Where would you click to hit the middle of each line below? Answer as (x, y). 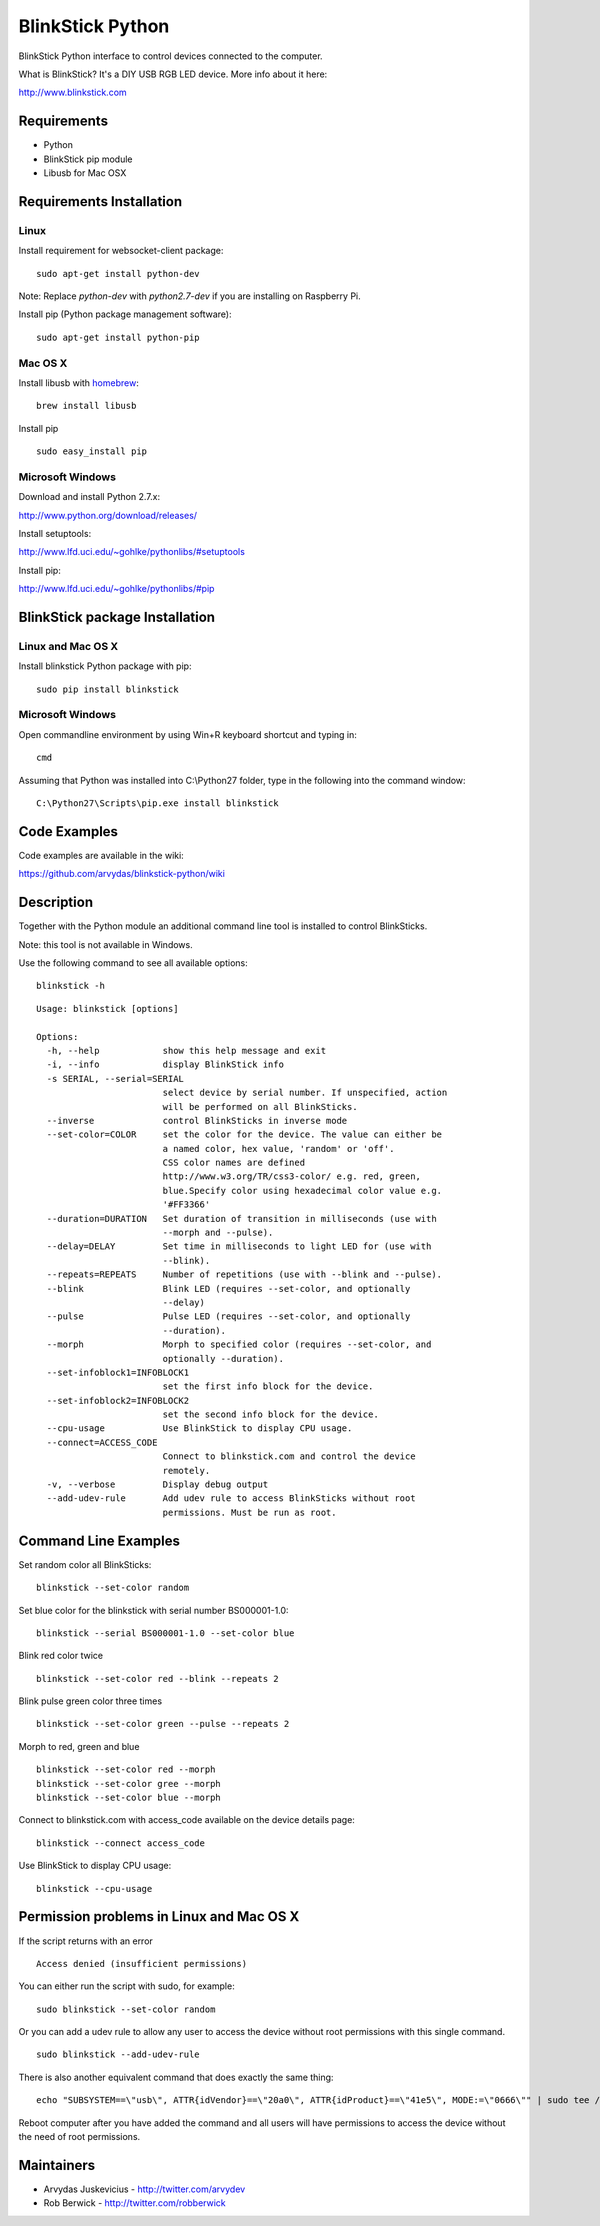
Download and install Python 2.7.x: (89, 497)
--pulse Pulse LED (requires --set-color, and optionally (228, 1316)
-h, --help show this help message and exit (186, 1050)
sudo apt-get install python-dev (118, 273)
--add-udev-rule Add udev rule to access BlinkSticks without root (231, 1498)
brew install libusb (86, 406)
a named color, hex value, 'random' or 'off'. (278, 1148)
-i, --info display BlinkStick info (165, 1064)
